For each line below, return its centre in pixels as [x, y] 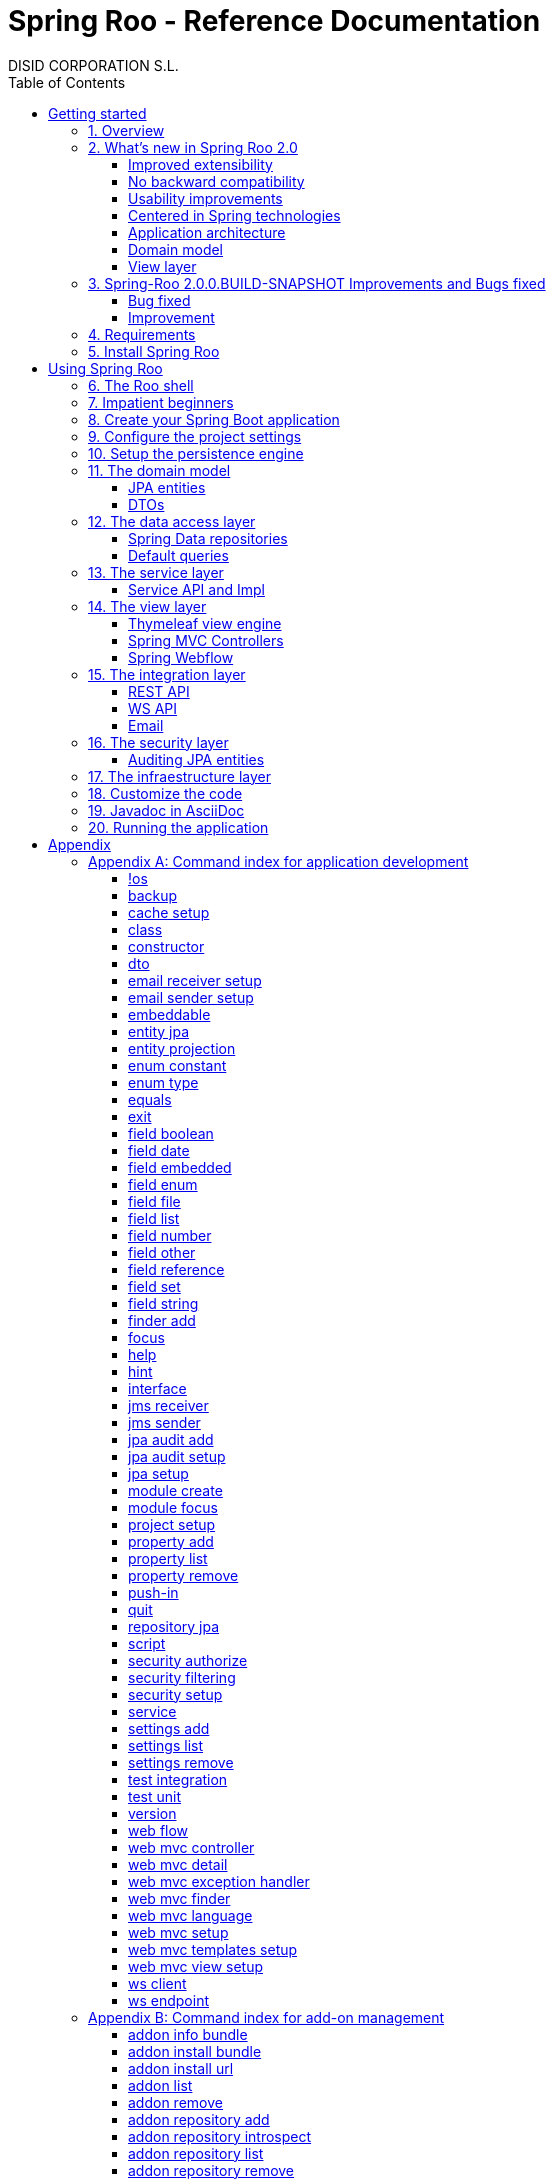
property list [168, 1558]
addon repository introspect [220, 2136]
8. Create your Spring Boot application [214, 419]
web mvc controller [191, 1847]
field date [159, 1150]
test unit [155, 1796]
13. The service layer [156, 572]
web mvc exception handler [219, 1881]
